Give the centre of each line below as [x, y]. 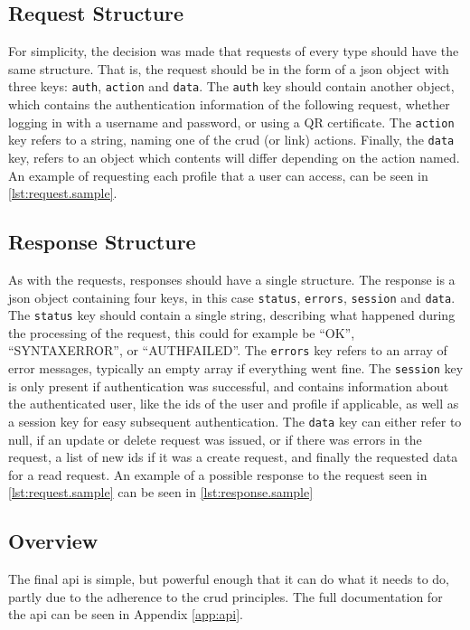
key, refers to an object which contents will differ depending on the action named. [234, 157]
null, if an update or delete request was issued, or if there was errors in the [215, 439]
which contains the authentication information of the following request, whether [229, 104]
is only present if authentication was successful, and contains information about [229, 386]
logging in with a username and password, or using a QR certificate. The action [231, 122]
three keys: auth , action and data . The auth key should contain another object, [231, 86]
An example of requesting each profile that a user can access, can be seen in [218, 175]
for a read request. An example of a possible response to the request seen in [218, 474]
